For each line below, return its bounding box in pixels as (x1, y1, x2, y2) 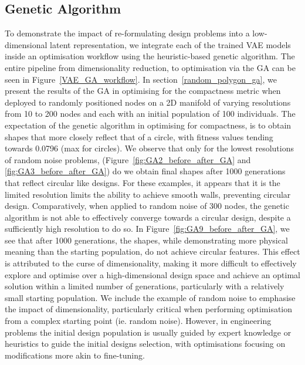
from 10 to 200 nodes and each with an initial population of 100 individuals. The (5, 107, 296, 120)
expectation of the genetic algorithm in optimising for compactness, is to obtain (5, 119, 292, 131)
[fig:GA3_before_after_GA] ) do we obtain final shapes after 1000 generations (5, 165, 286, 177)
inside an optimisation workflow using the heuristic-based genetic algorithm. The (5, 50, 295, 62)
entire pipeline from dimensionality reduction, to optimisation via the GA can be (5, 61, 296, 73)
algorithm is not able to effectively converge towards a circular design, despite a (5, 211, 291, 223)
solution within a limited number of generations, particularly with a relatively (5, 280, 284, 292)
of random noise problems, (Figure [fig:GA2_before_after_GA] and (5, 153, 251, 165)
